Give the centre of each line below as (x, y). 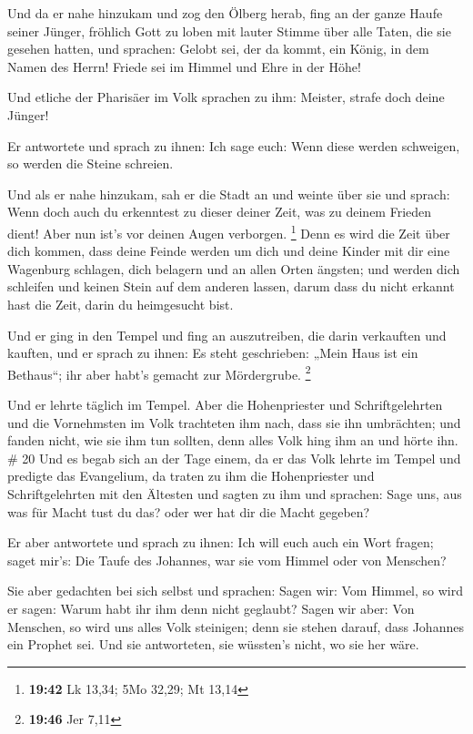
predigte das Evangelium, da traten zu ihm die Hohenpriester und (191, 476)
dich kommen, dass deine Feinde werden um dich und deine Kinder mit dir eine (229, 251)
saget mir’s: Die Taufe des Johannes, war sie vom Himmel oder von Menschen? (227, 560)
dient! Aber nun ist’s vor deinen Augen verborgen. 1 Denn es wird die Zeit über (229, 231)
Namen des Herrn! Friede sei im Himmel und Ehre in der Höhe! (184, 66)
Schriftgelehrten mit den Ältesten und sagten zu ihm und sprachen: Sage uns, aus (235, 493)
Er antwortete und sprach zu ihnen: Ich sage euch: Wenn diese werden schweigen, (234, 145)
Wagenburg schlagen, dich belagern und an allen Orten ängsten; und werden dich (234, 268)
